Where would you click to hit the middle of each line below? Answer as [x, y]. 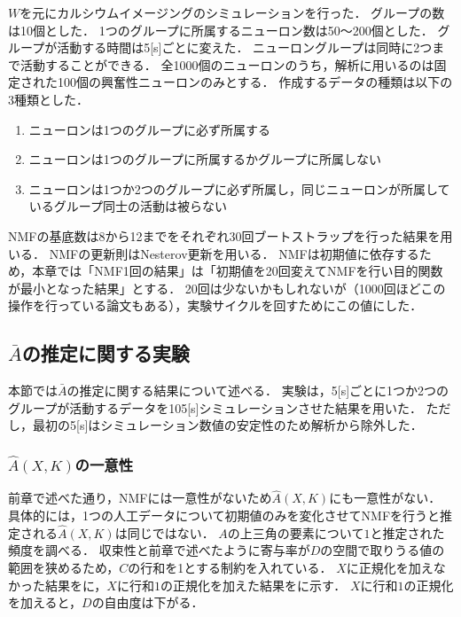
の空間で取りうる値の [383, 550]
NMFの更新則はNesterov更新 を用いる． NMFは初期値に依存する [234, 253]
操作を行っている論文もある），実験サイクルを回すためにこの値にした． [215, 305]
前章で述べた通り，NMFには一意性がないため [140, 498]
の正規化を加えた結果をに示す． [253, 585]
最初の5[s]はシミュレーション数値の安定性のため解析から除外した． [227, 425]
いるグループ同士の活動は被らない [128, 206]
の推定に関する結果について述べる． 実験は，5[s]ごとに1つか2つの [258, 391]
